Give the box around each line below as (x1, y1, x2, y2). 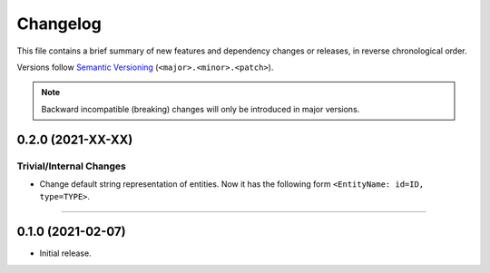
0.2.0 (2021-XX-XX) (16, 132, 133, 147)
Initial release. (39, 248, 92, 258)
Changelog (16, 14, 102, 34)
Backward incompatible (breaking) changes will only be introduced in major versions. (41, 103, 360, 114)
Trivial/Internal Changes (16, 160, 127, 172)
